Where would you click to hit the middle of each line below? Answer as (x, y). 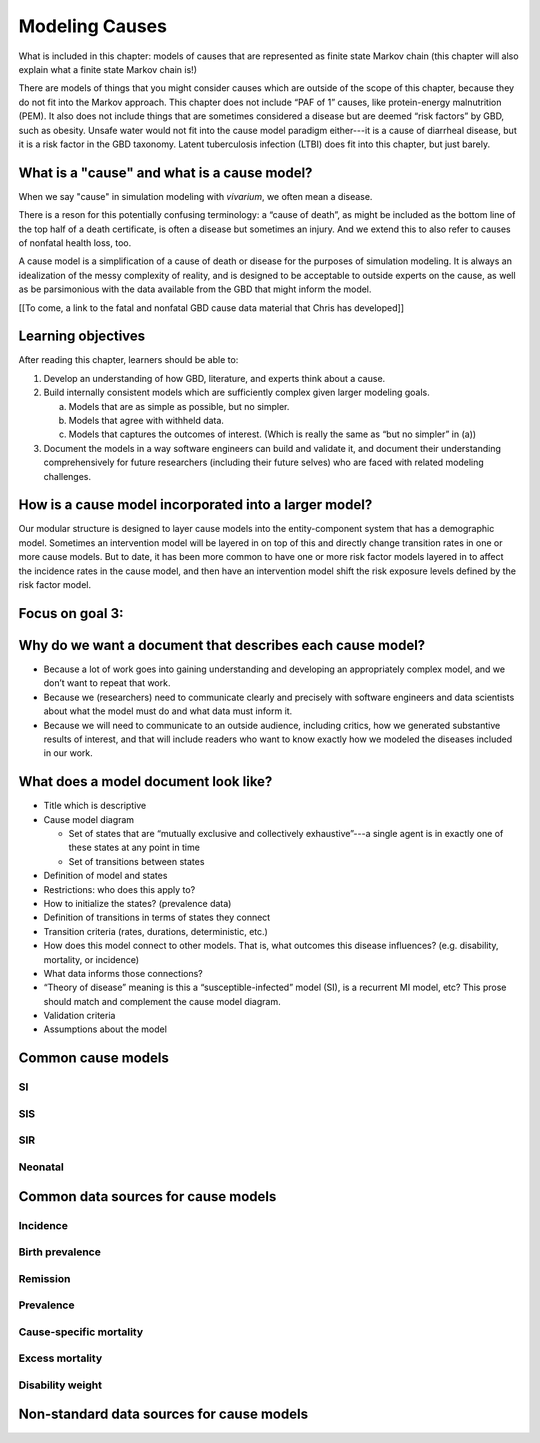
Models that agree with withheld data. (146, 420)
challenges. (67, 476)
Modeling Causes (92, 26)
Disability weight (60, 1385)
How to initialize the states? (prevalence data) (137, 903)
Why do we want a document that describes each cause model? (222, 645)
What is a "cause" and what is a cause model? (165, 172)
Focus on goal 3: (71, 613)
